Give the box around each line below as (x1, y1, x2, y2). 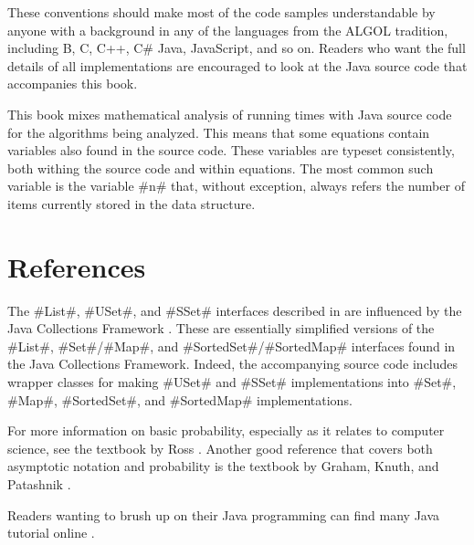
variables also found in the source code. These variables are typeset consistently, (7, 141, 455, 160)
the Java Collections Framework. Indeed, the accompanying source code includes (7, 354, 458, 373)
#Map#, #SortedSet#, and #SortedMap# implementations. (7, 390, 353, 409)
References (7, 247, 146, 285)
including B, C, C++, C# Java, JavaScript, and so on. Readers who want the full (7, 38, 466, 58)
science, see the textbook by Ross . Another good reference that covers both (7, 438, 433, 457)
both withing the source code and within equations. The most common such (7, 158, 434, 177)
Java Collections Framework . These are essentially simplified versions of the (7, 319, 435, 338)
